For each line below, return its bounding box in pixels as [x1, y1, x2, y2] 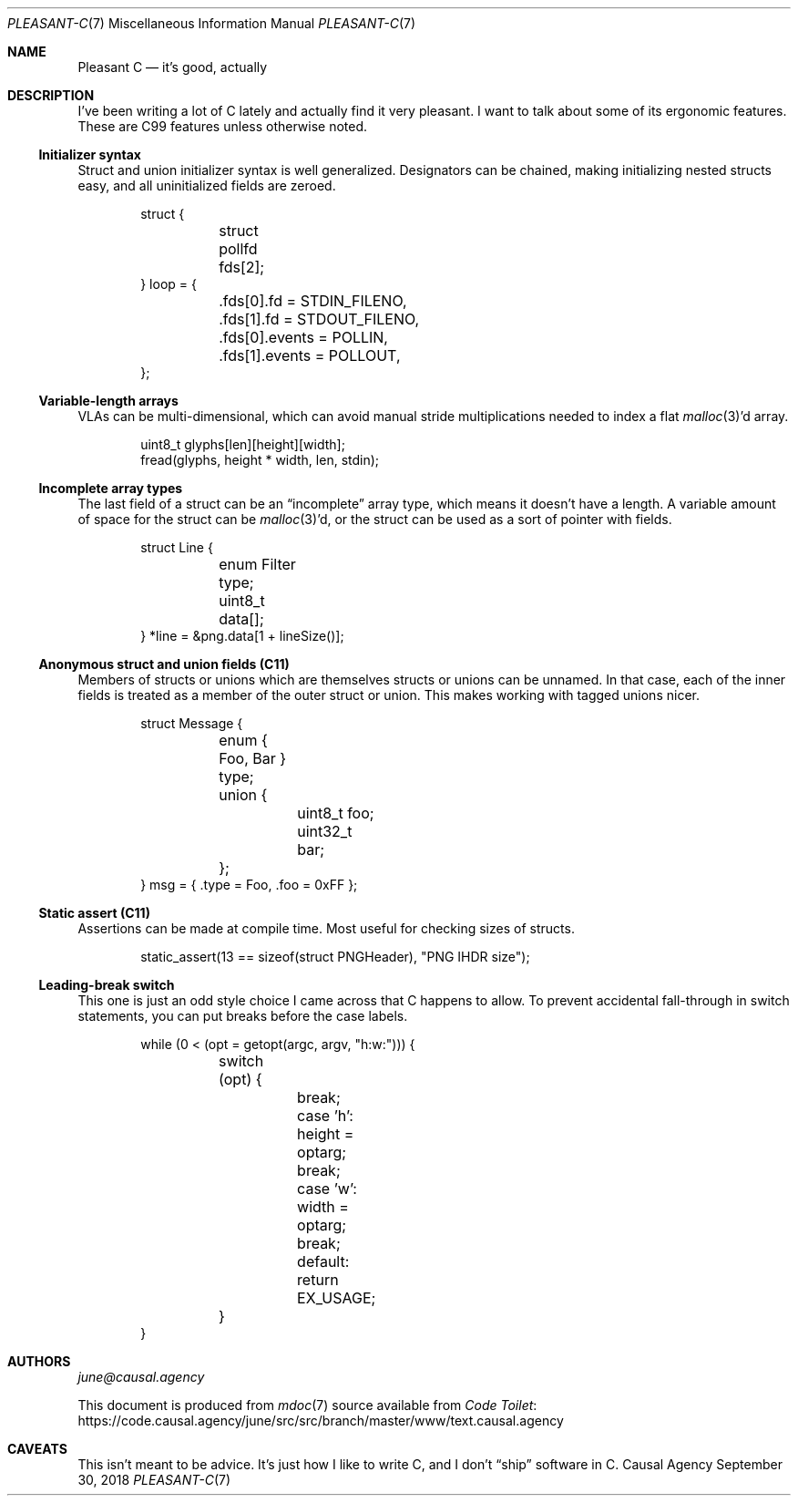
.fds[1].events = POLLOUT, [219, 346, 401, 365]
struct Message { [140, 715, 243, 731]
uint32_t [297, 822, 353, 840]
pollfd [219, 240, 258, 258]
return [297, 1271, 339, 1289]
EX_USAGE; [297, 1289, 376, 1307]
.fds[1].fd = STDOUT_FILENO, [219, 310, 420, 328]
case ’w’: [297, 1179, 357, 1198]
